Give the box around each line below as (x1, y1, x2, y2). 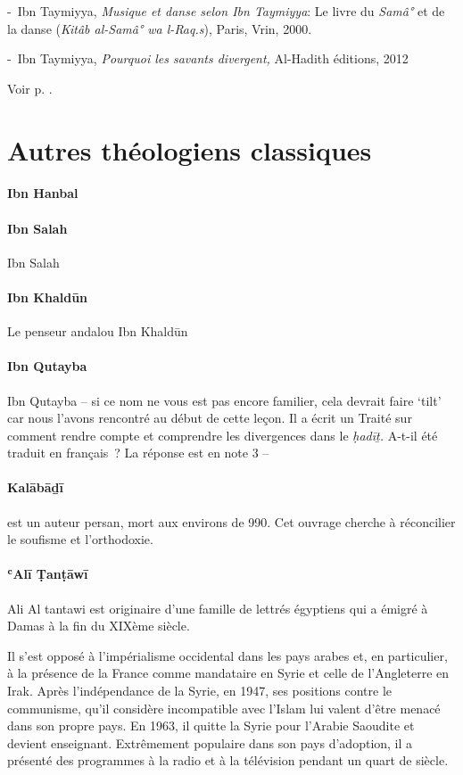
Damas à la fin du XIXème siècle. (7, 616, 190, 635)
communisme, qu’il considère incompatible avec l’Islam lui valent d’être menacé (7, 698, 441, 717)
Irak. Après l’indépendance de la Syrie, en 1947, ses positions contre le (7, 681, 393, 700)
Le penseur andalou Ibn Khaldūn (7, 322, 188, 341)
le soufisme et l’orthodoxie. (7, 530, 153, 548)
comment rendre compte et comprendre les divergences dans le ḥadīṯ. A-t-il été (7, 425, 438, 444)
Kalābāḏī (7, 478, 63, 497)
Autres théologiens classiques (7, 131, 372, 168)
